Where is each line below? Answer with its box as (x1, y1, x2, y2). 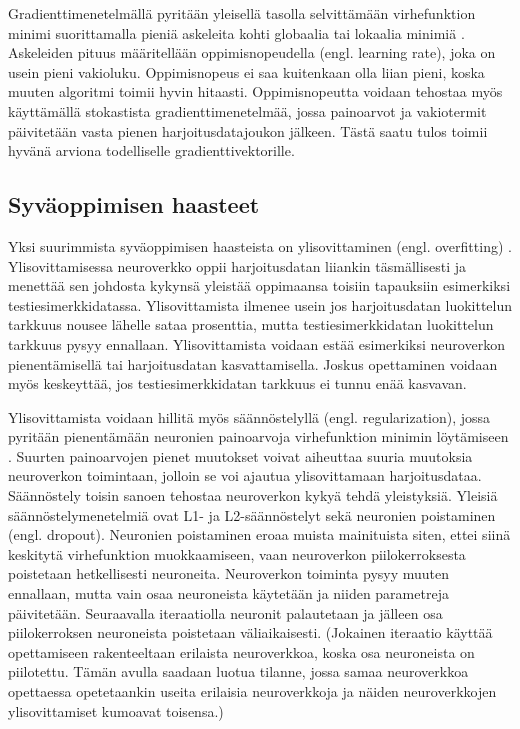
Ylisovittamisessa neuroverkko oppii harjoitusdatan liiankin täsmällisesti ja (8, 255, 467, 276)
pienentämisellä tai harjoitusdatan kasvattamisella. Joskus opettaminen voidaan (8, 353, 498, 374)
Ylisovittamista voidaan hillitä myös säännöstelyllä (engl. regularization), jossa (8, 406, 491, 427)
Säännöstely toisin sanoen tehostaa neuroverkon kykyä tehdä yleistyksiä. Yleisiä (8, 485, 498, 506)
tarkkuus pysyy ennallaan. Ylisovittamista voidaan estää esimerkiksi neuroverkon (8, 333, 505, 354)
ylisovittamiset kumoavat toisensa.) (8, 700, 224, 721)
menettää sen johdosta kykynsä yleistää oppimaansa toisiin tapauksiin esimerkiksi (8, 275, 511, 296)
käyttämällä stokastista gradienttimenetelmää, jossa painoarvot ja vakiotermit (8, 100, 487, 121)
